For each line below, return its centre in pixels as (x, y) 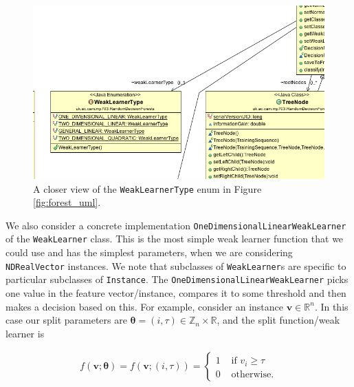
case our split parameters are (66, 320)
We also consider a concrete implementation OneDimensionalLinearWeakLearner (176, 225)
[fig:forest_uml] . (67, 202)
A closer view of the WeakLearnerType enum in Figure (147, 188)
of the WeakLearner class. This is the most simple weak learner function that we (175, 239)
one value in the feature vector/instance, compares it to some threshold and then (176, 293)
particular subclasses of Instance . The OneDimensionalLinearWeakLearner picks (177, 279)
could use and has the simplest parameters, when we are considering (149, 252)
